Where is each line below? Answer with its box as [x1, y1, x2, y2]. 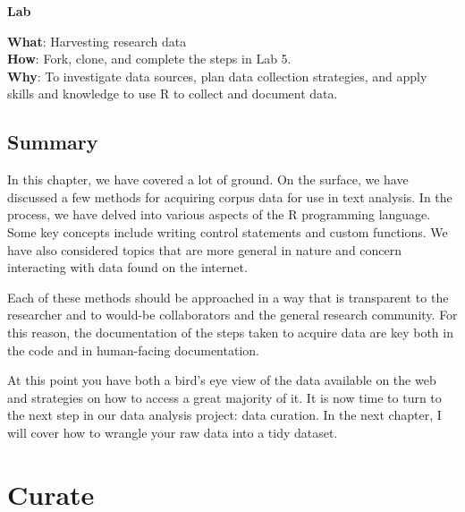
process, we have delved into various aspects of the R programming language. [7, 205, 431, 224]
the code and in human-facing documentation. [7, 340, 259, 359]
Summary [7, 128, 98, 156]
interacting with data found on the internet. [7, 258, 248, 277]
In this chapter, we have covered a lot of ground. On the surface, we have [7, 170, 409, 189]
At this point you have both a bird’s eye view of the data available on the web [7, 371, 436, 389]
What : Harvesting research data [7, 31, 187, 50]
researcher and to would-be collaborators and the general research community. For [7, 305, 458, 324]
